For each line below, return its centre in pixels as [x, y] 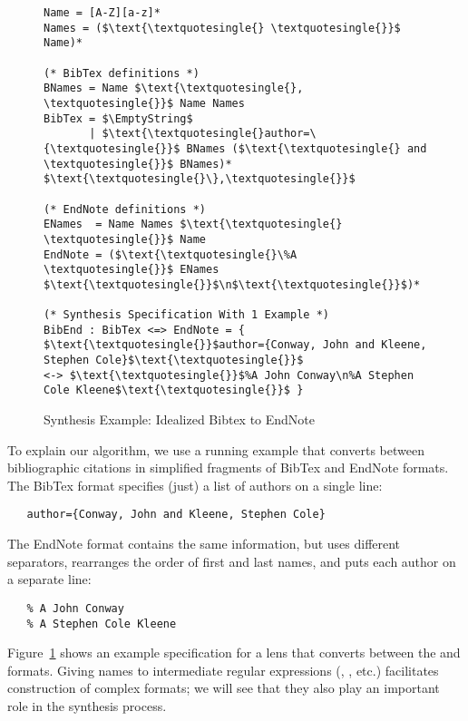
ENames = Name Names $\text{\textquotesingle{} [193, 224]
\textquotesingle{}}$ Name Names [144, 103]
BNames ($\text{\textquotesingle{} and [307, 148]
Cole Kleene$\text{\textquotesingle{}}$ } [174, 390]
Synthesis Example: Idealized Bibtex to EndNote [180, 419]
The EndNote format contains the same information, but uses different [204, 544]
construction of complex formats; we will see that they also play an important [224, 688]
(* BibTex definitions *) [122, 73]
